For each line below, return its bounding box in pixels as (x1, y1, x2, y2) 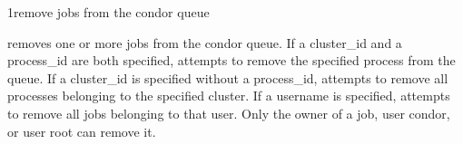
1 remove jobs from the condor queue (7, 3, 210, 21)
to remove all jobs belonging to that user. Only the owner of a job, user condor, (7, 103, 450, 122)
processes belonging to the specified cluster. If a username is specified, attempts (7, 86, 450, 105)
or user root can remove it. (7, 121, 156, 140)
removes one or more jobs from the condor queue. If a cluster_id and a (7, 33, 402, 52)
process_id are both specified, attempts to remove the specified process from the (7, 51, 456, 70)
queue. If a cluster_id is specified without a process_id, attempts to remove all (7, 68, 448, 87)
